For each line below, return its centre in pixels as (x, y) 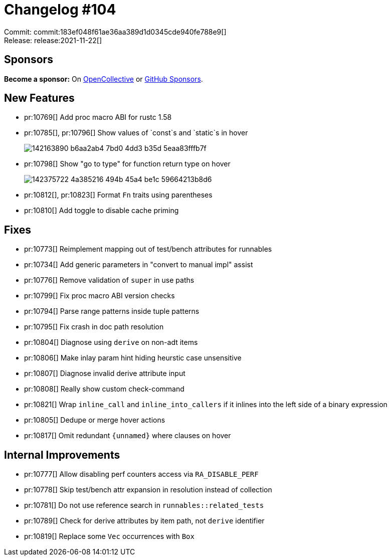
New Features (39, 98)
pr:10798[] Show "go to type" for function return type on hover (127, 164)
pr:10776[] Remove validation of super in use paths (109, 280)
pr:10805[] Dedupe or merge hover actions (95, 420)
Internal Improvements (62, 455)
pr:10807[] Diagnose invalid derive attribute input (105, 374)
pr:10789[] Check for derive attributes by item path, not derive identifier (144, 521)
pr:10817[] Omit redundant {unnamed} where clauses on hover (128, 436)
